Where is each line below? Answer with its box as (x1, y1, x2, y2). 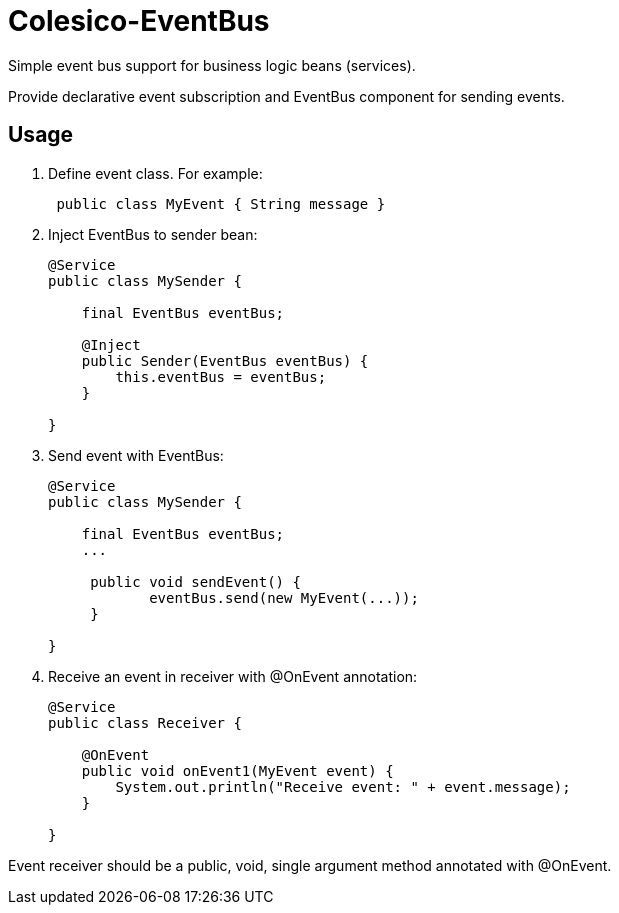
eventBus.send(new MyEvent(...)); (149, 589, 419, 606)
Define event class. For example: (48, 164, 263, 182)
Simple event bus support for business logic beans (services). (8, 56, 416, 74)
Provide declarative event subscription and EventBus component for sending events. (8, 87, 565, 105)
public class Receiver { (48, 714, 242, 731)
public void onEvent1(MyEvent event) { (81, 762, 394, 779)
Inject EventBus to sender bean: (48, 225, 258, 243)
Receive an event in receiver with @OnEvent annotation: (48, 667, 418, 685)
